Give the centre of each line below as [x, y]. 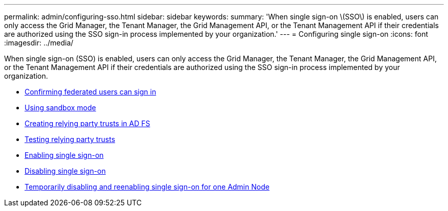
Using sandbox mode [60, 108]
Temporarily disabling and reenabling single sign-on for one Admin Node [147, 187]
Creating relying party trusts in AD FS [87, 123]
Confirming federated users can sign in [91, 92]
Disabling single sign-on [65, 171]
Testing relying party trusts [70, 139]
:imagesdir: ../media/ [39, 43]
